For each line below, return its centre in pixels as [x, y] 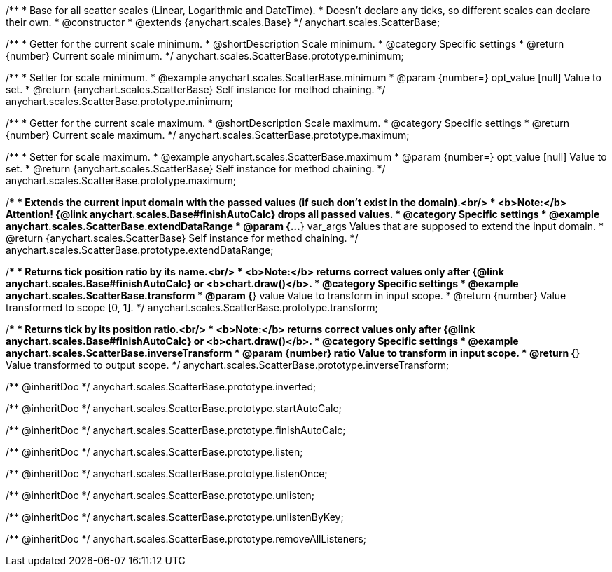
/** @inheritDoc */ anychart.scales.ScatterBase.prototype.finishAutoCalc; [176, 430]
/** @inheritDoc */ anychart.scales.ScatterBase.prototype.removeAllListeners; [186, 539]
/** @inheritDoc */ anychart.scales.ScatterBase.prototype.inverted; [161, 387]
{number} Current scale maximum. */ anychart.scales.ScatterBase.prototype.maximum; [208, 135]
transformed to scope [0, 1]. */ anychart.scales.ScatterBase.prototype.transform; [192, 307]
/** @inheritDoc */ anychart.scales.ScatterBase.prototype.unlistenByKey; [175, 517]
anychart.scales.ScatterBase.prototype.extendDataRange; [140, 250]
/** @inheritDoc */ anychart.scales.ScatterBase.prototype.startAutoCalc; [174, 408]
